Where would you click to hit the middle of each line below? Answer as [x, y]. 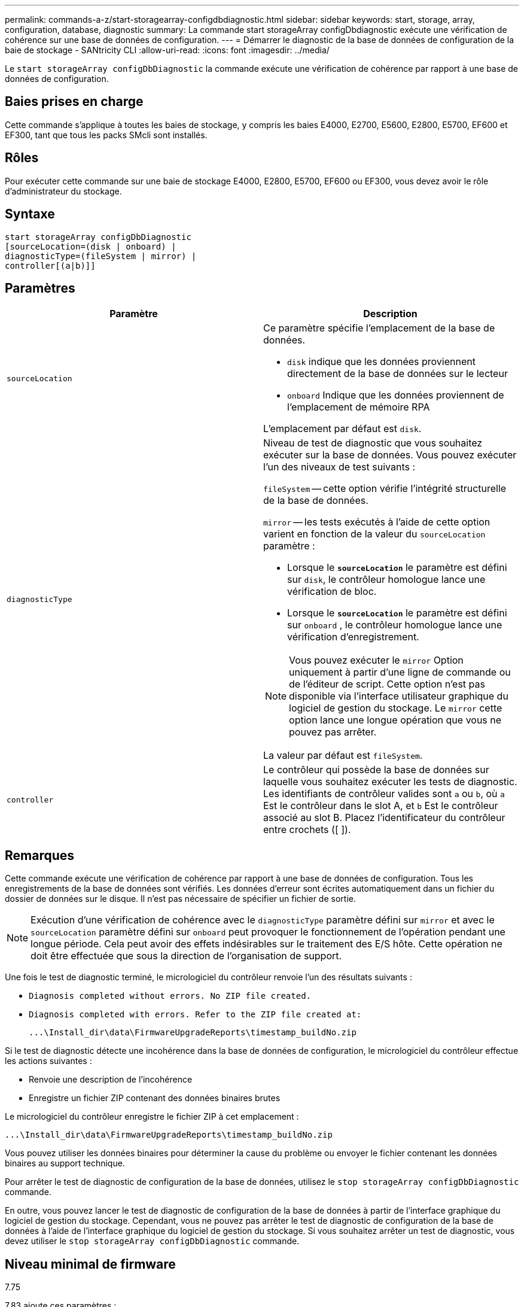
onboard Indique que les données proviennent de [396, 395]
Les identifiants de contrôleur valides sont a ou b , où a [384, 794]
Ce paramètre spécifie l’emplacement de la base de [379, 328]
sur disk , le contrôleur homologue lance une [386, 580]
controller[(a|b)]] [50, 265]
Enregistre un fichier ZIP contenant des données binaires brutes [155, 1098]
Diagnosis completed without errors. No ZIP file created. [170, 996]
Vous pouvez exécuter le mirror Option [376, 660]
